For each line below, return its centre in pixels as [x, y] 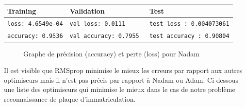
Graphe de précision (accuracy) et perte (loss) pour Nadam [111, 54]
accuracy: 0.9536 [35, 36]
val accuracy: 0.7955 [104, 36]
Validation [87, 10]
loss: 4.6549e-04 [35, 24]
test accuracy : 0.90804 [189, 36]
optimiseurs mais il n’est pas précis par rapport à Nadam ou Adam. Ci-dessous [121, 80]
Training [22, 10]
